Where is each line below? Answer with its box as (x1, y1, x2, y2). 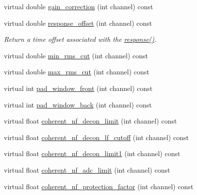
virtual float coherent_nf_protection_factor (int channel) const (4, 181, 194, 191)
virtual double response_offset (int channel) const (4, 18, 152, 28)
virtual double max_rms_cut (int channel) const (4, 67, 149, 77)
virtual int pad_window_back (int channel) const (4, 99, 152, 109)
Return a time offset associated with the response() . (4, 34, 157, 44)
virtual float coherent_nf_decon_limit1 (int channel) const (4, 148, 181, 159)
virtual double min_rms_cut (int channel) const (4, 50, 148, 60)
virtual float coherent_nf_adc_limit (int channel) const (4, 164, 170, 175)
